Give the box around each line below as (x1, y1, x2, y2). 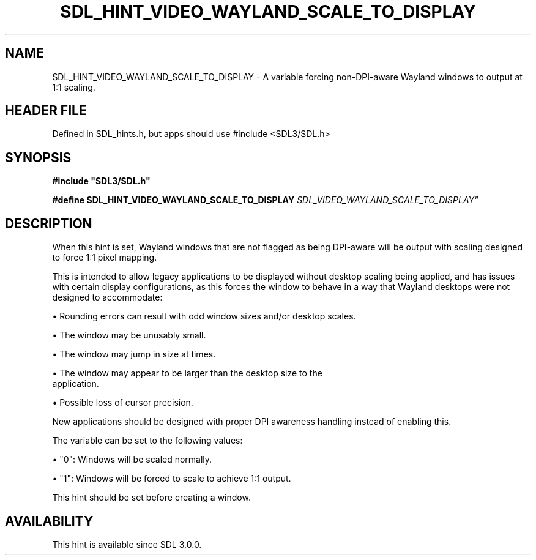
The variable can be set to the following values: (52, 435, 243, 446)
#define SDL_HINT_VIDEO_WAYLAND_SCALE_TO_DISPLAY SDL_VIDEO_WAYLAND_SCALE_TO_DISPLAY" (52, 195, 478, 206)
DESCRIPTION (5, 215, 92, 231)
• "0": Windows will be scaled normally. (52, 454, 212, 465)
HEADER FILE (5, 103, 87, 119)
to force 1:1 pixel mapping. (52, 252, 157, 263)
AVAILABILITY (5, 513, 94, 529)
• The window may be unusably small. (52, 330, 206, 341)
